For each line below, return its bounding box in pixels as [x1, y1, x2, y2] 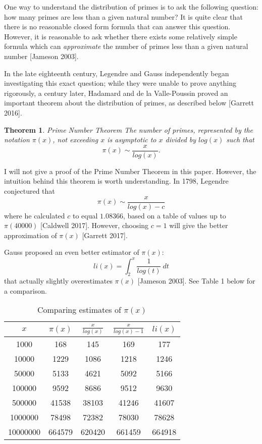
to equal [72, 210, 98, 220]
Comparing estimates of [37, 304, 121, 316]
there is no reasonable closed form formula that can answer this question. [4, 21, 231, 32]
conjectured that [4, 185, 55, 196]
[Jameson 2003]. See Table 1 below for [137, 275, 255, 286]
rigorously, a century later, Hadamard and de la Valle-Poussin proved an [4, 87, 228, 98]
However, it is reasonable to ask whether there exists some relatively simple [4, 31, 237, 41]
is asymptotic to [107, 134, 156, 145]
